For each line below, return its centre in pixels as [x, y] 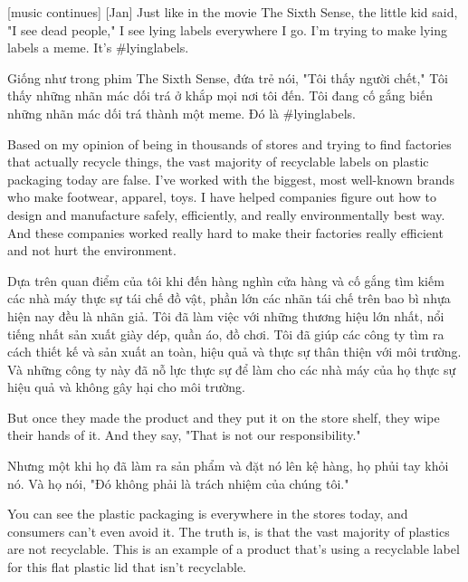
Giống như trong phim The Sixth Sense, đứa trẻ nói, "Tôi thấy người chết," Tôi [228, 77]
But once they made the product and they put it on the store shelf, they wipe [224, 417]
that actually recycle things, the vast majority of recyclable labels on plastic [218, 162]
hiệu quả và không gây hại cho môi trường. [126, 387]
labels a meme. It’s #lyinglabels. [98, 48]
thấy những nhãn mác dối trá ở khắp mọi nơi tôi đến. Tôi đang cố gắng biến [220, 95]
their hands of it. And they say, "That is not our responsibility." [184, 435]
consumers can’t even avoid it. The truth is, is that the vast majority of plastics [229, 531]
